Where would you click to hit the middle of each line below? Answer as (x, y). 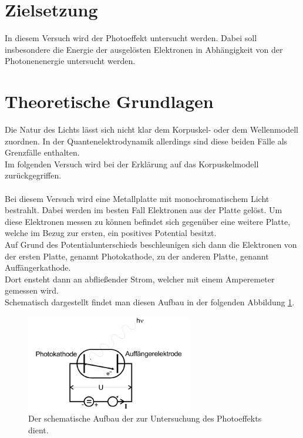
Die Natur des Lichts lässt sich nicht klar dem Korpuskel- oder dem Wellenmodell (151, 129)
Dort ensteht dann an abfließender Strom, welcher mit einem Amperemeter (140, 279)
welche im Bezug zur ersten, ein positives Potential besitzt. (111, 233)
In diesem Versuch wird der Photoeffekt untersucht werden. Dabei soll (131, 38)
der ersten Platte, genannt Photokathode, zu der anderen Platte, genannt (137, 256)
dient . (38, 429)
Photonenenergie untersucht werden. (70, 61)
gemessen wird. (32, 290)
